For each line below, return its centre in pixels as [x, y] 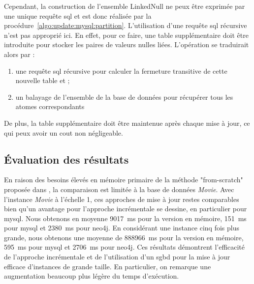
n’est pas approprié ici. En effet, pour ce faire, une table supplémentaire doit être [126, 35]
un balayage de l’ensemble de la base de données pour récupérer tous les [124, 97]
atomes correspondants [50, 106]
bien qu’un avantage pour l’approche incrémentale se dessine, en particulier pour [126, 209]
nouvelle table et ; [43, 80]
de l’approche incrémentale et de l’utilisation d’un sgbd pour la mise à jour [117, 257]
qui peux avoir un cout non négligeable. [63, 132]
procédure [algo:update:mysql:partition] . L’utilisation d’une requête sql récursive [126, 25]
